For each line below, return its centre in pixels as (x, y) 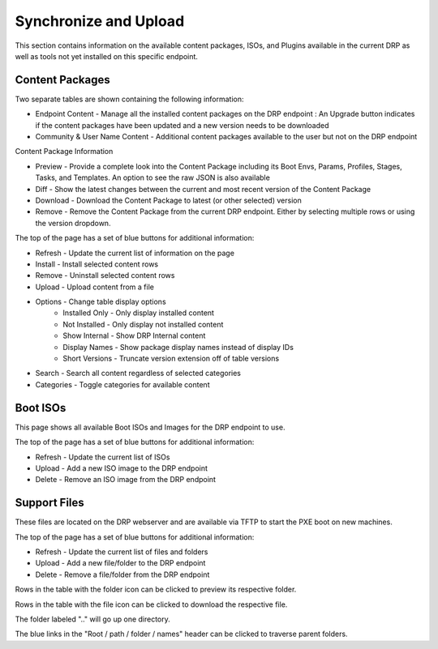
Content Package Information (64, 152)
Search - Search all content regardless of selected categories (138, 374)
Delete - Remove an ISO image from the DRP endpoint (126, 480)
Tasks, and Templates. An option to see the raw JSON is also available (153, 177)
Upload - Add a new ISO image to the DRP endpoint (122, 468)
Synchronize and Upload (100, 21)
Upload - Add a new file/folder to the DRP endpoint (120, 563)
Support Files (49, 503)
